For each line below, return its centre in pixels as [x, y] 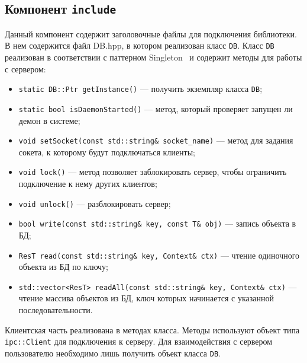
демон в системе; [49, 120]
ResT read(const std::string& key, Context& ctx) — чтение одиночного [159, 255]
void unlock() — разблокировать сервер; [95, 203]
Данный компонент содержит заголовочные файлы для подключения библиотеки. [151, 34]
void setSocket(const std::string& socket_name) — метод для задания [156, 140]
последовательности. [56, 310]
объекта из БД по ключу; [64, 267]
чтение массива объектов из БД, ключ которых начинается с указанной [146, 298]
